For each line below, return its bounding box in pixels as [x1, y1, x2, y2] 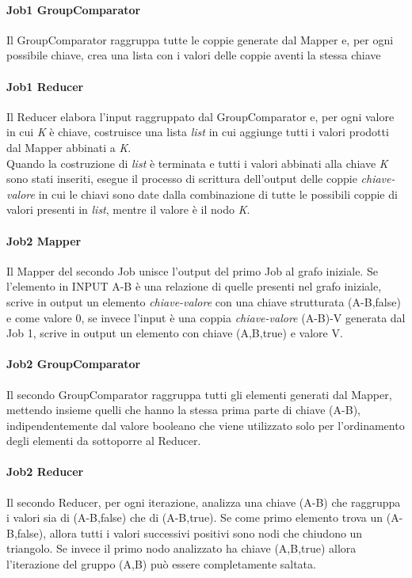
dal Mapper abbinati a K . [6, 139, 132, 155]
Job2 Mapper [6, 232, 82, 249]
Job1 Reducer [6, 78, 84, 94]
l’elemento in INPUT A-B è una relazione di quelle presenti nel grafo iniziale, [6, 278, 382, 295]
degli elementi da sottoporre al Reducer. [6, 432, 201, 449]
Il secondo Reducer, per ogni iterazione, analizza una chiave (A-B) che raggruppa [6, 493, 401, 510]
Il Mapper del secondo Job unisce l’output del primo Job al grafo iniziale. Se [6, 262, 378, 279]
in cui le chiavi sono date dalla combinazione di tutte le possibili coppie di [38, 185, 398, 202]
